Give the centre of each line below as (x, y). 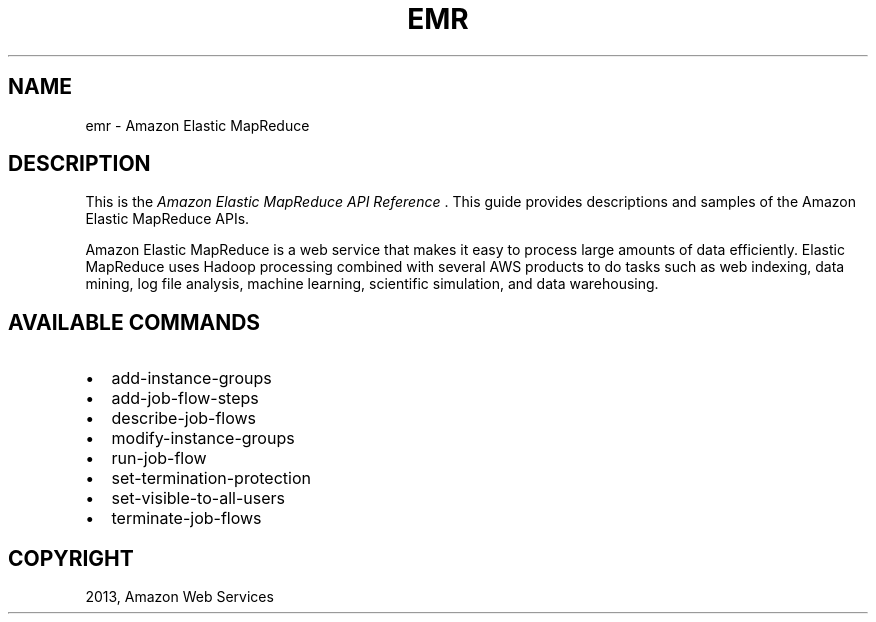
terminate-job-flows (186, 518)
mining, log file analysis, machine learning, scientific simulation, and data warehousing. (372, 284)
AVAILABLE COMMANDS (134, 322)
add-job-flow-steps (185, 398)
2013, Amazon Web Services (179, 597)
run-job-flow (159, 458)
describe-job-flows (184, 418)
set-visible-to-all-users (198, 498)
